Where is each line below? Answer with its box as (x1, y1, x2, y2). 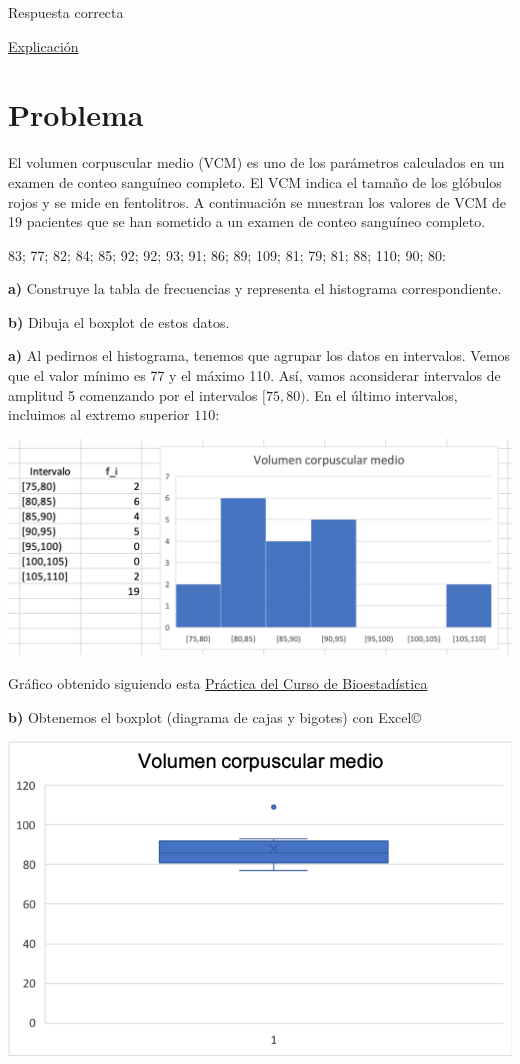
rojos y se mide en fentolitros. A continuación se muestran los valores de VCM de (8, 191, 507, 212)
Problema (8, 94, 144, 135)
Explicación (8, 35, 79, 56)
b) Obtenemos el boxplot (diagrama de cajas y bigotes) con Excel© (8, 706, 421, 727)
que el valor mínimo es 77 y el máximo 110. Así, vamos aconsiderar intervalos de (8, 365, 501, 386)
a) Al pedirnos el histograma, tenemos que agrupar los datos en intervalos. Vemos (8, 345, 511, 366)
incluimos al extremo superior (8, 404, 190, 425)
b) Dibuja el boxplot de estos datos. (8, 311, 230, 332)
